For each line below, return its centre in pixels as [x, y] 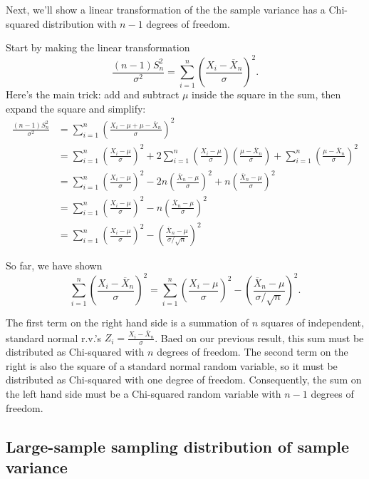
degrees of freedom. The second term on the [253, 352]
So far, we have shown [54, 266]
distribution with [79, 23]
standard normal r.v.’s [54, 338]
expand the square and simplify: [76, 108]
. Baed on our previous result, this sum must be [259, 338]
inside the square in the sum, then [266, 94]
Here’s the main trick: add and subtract [93, 94]
